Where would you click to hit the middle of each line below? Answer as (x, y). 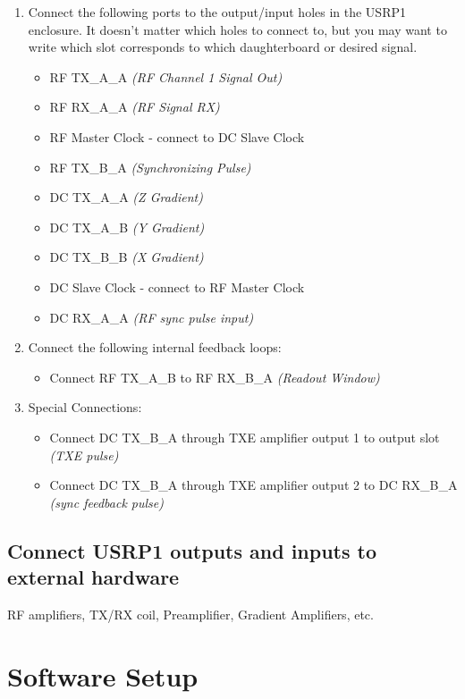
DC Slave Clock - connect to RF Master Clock (177, 286)
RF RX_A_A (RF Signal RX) (135, 107)
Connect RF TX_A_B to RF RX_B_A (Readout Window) (215, 377)
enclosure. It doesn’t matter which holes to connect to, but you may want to (237, 29)
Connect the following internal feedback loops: (155, 347)
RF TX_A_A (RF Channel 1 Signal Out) (166, 76)
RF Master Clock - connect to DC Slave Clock (177, 136)
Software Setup (103, 675)
